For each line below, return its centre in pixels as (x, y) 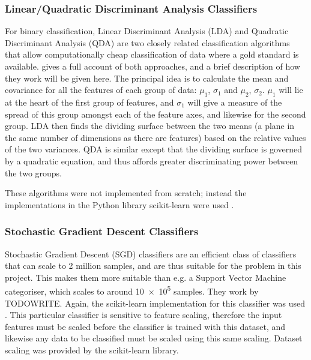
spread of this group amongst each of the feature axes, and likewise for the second (155, 114)
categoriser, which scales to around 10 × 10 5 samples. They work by (132, 290)
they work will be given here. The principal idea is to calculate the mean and (147, 78)
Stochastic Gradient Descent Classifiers (102, 231)
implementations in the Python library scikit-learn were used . (119, 204)
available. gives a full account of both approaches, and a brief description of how (152, 66)
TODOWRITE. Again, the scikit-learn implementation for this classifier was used (155, 303)
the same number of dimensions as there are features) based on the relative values (155, 137)
